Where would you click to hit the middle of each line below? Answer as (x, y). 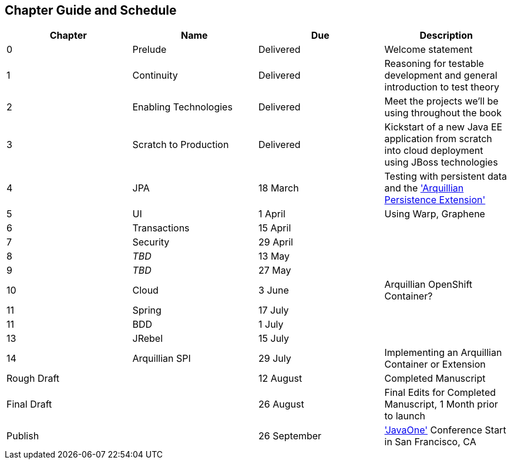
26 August (281, 404)
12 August (280, 379)
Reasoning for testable (434, 64)
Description (446, 36)
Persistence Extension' (435, 200)
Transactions (161, 228)
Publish (23, 436)
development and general (441, 75)
